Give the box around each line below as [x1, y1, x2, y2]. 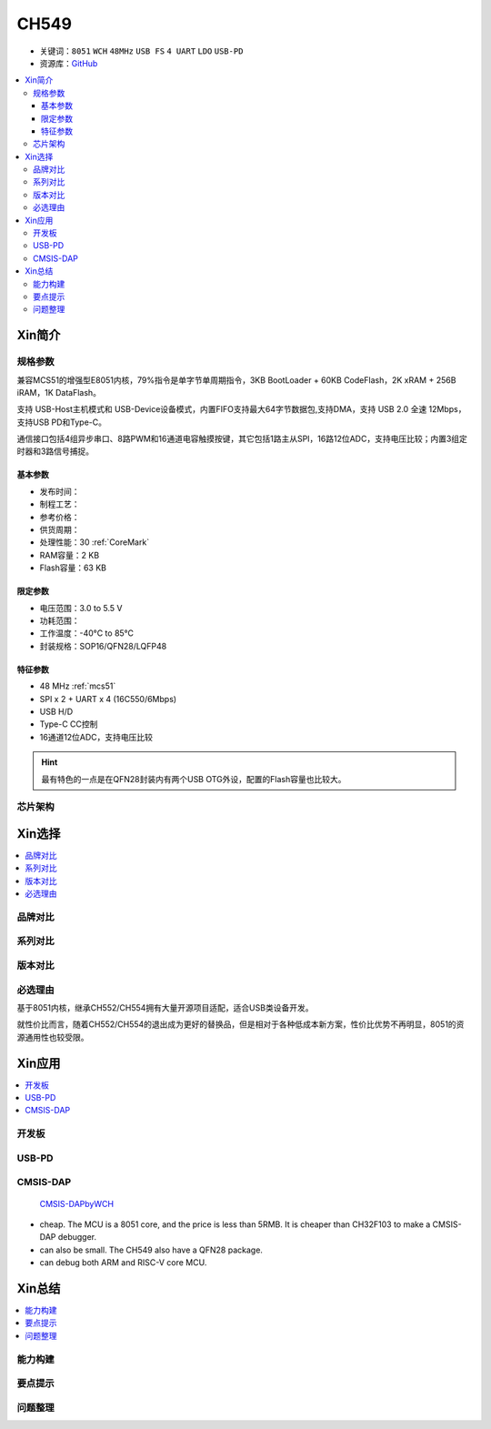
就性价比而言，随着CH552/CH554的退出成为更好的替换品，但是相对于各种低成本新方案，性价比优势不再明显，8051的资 [16, 1019, 465, 1030]
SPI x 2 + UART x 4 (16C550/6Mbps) [39, 693, 177, 704]
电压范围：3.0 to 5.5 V [39, 602, 123, 613]
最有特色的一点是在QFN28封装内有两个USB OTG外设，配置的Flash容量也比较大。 [41, 773, 346, 784]
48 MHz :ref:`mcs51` [39, 680, 116, 691]
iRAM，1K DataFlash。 [16, 387, 102, 398]
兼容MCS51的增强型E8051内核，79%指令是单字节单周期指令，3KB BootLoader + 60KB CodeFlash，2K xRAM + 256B [16, 374, 456, 386]
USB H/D [39, 706, 74, 717]
